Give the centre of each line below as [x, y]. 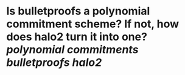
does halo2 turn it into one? [77, 37]
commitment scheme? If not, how [93, 24]
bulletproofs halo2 [54, 63]
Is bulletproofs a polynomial [78, 11]
